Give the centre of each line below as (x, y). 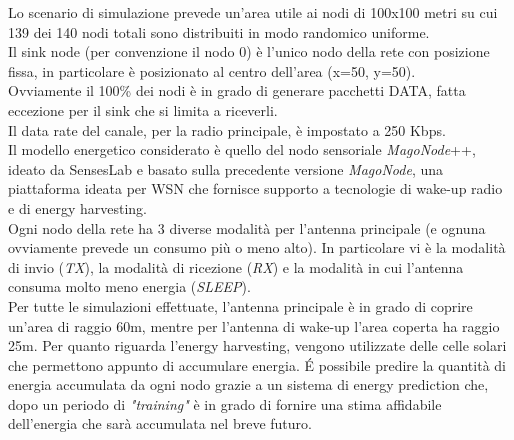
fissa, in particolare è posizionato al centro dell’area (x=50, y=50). (212, 70)
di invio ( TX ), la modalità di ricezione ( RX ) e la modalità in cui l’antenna (236, 266)
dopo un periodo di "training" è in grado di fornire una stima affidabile (225, 403)
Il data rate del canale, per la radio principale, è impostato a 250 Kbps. (227, 129)
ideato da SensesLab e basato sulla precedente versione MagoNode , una (225, 168)
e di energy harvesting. (77, 207)
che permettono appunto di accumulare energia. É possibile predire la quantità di (257, 364)
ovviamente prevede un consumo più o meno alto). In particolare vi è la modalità (257, 247)
